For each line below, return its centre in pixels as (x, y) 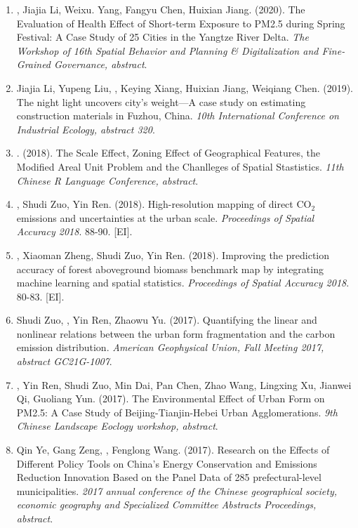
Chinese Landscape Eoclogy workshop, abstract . (117, 426)
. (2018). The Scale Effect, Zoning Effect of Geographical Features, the (168, 153)
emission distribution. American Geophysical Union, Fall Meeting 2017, (170, 347)
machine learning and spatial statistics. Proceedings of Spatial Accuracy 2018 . (183, 283)
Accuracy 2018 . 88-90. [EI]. (74, 231)
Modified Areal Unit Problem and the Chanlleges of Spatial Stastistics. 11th (180, 166)
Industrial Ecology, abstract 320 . (86, 129)
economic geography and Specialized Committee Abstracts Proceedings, (166, 504)
